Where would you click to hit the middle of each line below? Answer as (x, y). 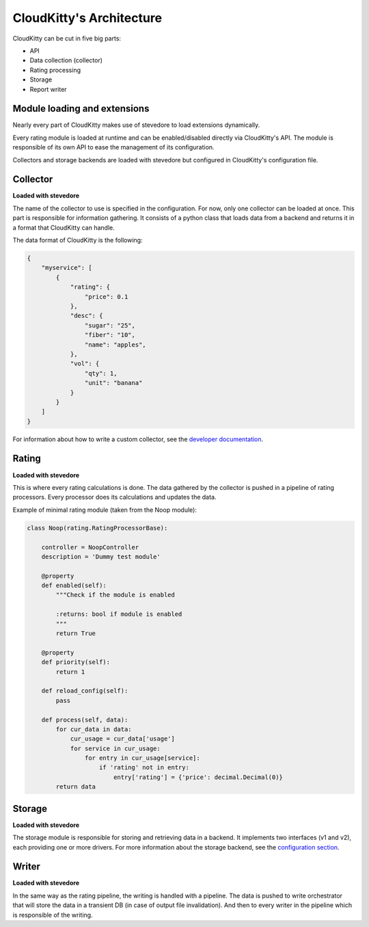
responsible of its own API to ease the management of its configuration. (113, 147)
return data (76, 787)
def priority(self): (76, 662)
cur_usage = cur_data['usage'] (123, 739)
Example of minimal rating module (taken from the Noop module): (105, 510)
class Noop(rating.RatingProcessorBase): (97, 528)
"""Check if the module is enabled (115, 595)
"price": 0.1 (106, 297)
